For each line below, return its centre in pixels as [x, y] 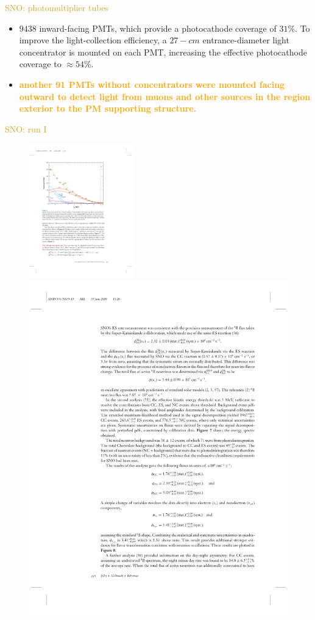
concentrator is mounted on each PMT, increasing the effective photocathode [163, 52]
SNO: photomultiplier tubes [57, 7]
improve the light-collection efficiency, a [93, 40]
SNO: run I [26, 128]
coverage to [40, 64]
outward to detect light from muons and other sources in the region [165, 96]
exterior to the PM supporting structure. [108, 108]
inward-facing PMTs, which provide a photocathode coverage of [158, 28]
